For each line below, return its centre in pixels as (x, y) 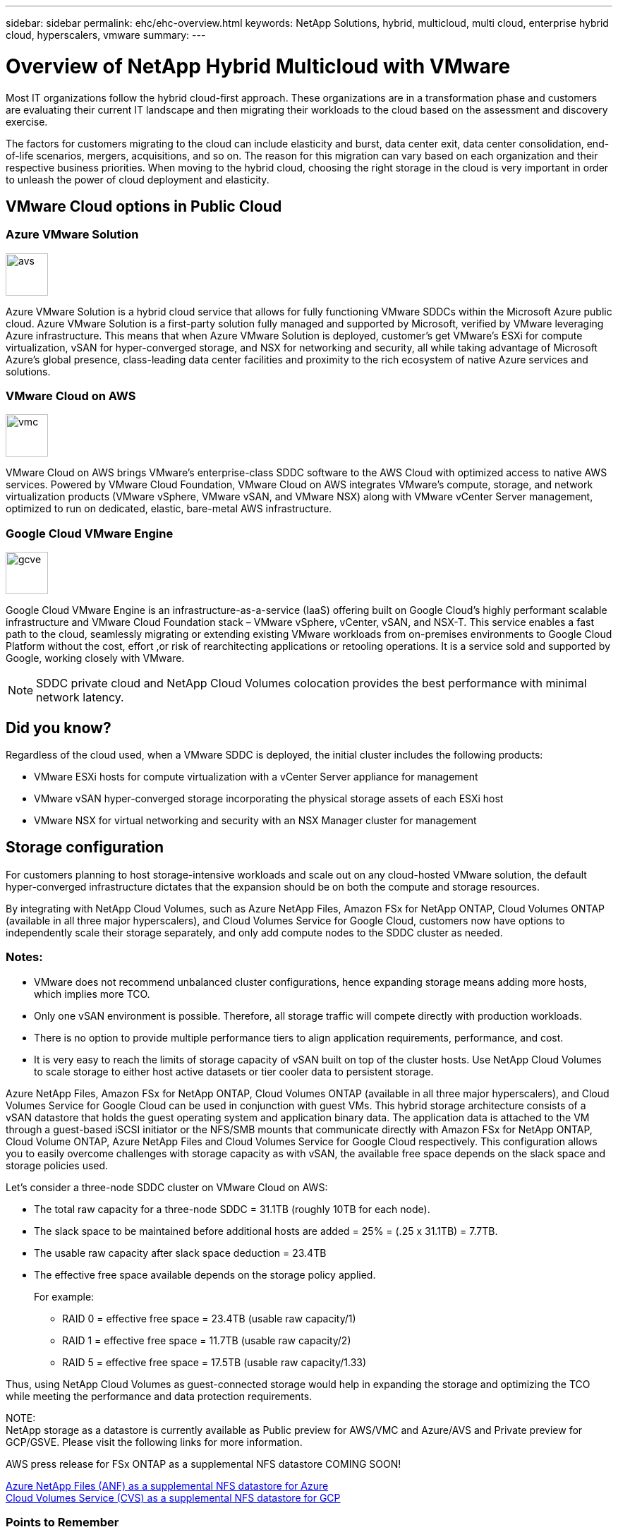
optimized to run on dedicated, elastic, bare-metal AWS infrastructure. (169, 509)
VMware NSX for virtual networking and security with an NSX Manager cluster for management (255, 821)
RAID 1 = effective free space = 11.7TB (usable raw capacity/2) (207, 1340)
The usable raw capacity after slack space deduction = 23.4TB (180, 1253)
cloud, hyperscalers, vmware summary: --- (106, 35)
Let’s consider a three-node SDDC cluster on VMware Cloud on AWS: (167, 1187)
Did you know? (59, 728)
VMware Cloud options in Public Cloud (144, 206)
